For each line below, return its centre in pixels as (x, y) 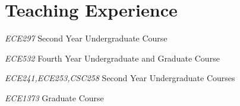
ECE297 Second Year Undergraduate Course (86, 38)
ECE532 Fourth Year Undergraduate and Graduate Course (112, 58)
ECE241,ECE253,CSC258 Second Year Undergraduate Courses (120, 78)
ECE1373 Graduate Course (54, 97)
